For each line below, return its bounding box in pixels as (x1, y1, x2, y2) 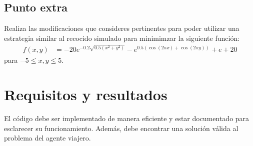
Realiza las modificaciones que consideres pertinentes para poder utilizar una (4, 23, 239, 33)
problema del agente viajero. (4, 133, 91, 143)
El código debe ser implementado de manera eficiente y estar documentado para (4, 113, 249, 124)
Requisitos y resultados (4, 84, 167, 105)
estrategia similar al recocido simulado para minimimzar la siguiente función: (4, 32, 240, 43)
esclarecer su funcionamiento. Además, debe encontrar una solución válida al (4, 123, 238, 133)
